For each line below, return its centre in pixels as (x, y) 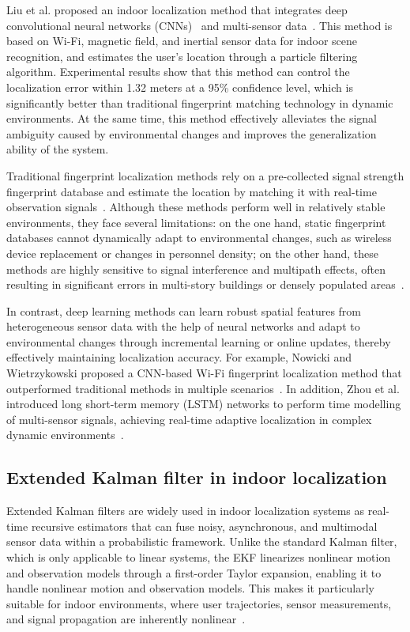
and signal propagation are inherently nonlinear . (126, 619)
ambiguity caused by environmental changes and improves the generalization (192, 133)
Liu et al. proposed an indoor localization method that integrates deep (177, 9)
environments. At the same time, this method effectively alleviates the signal (192, 118)
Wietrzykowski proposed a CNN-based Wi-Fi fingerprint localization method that (204, 373)
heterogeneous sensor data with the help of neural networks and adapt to (183, 326)
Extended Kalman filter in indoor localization (197, 477)
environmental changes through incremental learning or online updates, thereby (199, 341)
